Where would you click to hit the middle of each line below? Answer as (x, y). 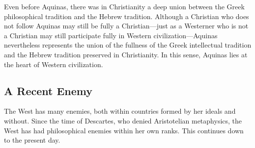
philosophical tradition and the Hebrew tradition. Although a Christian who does (127, 16)
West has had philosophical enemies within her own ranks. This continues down (124, 130)
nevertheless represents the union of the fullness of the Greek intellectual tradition (128, 45)
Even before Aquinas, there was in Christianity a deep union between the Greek (124, 6)
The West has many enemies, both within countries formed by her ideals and (120, 111)
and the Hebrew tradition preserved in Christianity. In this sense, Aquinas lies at (126, 54)
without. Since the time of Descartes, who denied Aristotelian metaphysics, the (123, 120)
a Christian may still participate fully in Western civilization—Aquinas (111, 35)
